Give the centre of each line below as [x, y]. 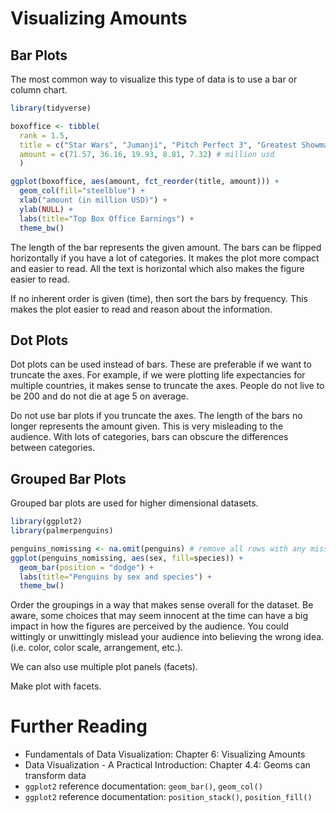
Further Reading [79, 726]
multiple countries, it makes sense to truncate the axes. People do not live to [167, 386]
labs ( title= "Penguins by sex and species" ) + [116, 577]
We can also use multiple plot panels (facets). [104, 667]
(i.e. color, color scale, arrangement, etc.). [97, 648]
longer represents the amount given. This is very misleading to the [147, 426]
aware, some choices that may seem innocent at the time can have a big [159, 616]
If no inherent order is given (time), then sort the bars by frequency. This [159, 298]
